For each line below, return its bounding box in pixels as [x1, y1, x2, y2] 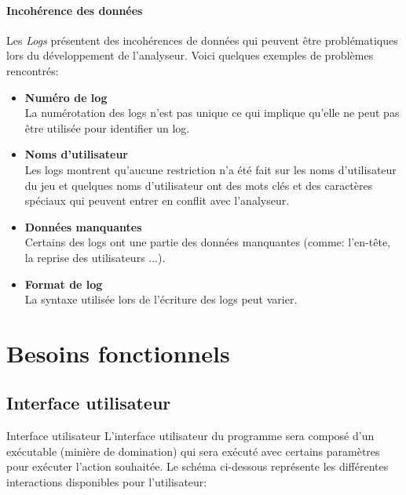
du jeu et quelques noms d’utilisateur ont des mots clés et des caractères [24, 177, 373, 193]
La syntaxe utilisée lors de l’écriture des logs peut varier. [24, 291, 298, 308]
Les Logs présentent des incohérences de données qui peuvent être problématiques [6, 31, 398, 48]
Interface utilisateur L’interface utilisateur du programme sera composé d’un [6, 428, 375, 444]
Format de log [24, 275, 103, 292]
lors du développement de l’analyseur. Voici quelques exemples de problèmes [6, 47, 374, 64]
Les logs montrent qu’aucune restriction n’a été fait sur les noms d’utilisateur [24, 161, 397, 177]
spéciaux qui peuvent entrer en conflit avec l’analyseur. [24, 192, 290, 209]
